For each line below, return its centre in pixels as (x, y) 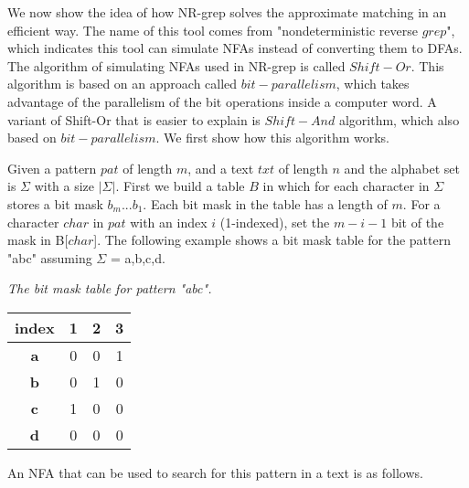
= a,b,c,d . (138, 257)
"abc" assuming (50, 257)
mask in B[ (38, 240)
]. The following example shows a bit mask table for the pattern (272, 240)
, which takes (373, 84)
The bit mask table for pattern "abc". (110, 288)
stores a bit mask (55, 203)
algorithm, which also (399, 119)
